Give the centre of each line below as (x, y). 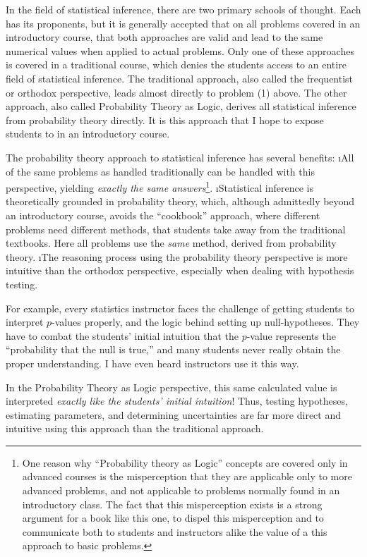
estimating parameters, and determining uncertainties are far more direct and (173, 414)
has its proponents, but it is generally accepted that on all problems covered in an (183, 23)
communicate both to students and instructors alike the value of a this (175, 531)
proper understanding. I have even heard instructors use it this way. (152, 363)
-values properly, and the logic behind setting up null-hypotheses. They (206, 322)
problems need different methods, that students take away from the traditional (176, 229)
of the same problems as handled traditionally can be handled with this (160, 171)
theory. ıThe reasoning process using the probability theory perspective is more (177, 256)
